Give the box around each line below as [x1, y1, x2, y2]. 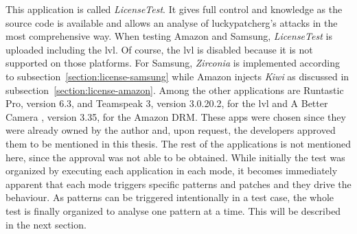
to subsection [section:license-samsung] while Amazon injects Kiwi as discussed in [5, 69, 349, 83]
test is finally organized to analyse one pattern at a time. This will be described [5, 203, 341, 218]
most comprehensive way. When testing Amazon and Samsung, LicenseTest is [5, 29, 332, 43]
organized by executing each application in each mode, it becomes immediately [5, 163, 338, 178]
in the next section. [5, 217, 87, 231]
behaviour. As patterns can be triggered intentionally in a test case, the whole [5, 190, 334, 204]
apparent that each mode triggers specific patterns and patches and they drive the [5, 176, 352, 191]
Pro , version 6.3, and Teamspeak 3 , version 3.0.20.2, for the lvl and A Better [5, 96, 328, 110]
